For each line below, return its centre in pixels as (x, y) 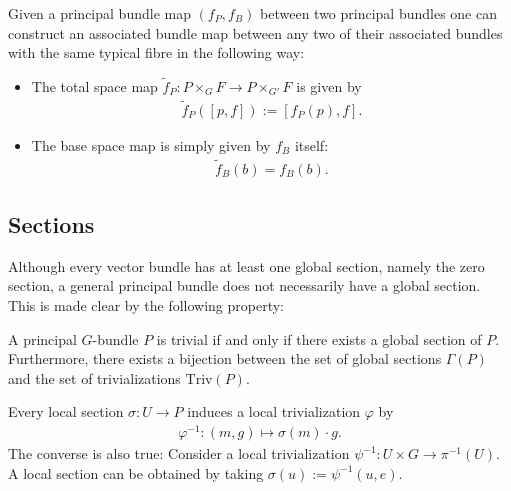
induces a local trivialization (274, 411)
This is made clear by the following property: (146, 305)
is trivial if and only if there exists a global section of (319, 338)
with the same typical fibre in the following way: (156, 52)
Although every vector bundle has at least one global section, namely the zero (246, 265)
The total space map (94, 86)
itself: (311, 144)
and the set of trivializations (94, 377)
